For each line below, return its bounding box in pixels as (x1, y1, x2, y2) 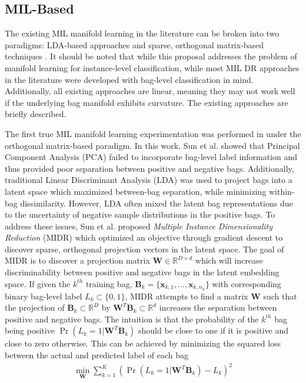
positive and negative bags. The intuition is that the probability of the (5, 312, 259, 325)
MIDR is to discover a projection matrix (5, 254, 150, 267)
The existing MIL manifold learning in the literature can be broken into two (5, 27, 280, 39)
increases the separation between (159, 301, 277, 314)
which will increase (195, 254, 263, 267)
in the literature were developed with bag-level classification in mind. (5, 73, 254, 85)
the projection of (5, 301, 65, 314)
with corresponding (212, 277, 281, 289)
